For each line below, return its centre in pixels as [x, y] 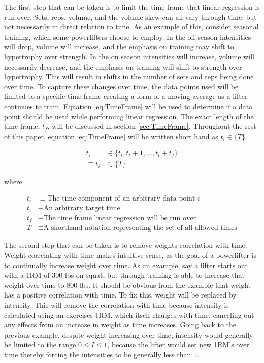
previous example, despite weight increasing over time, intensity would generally [129, 334]
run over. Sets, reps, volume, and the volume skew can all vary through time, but [130, 16]
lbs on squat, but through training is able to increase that [155, 275]
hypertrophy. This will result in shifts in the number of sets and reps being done [129, 76]
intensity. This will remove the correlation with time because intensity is [117, 305]
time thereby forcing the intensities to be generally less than [98, 354]
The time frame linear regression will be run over [120, 218]
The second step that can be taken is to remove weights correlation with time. [126, 245]
